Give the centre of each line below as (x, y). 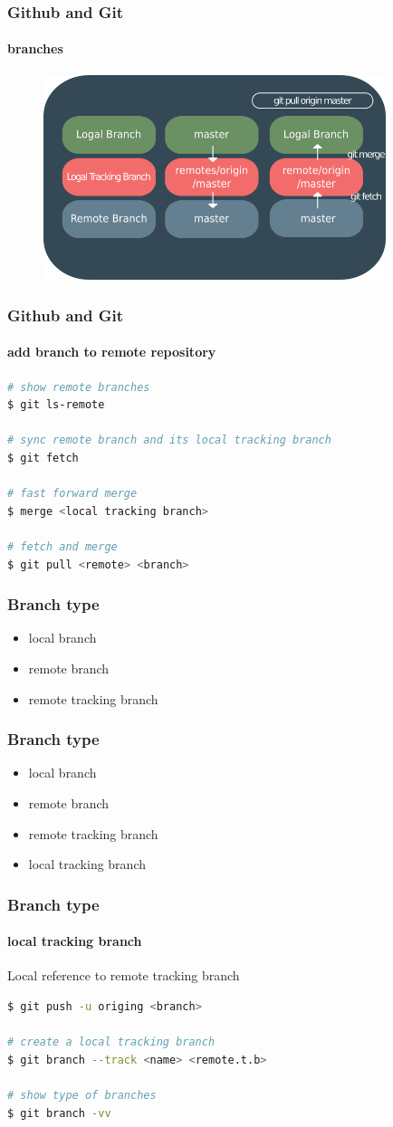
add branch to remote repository (112, 352)
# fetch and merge (62, 546)
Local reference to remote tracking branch (124, 975)
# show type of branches (82, 1095)
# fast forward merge (72, 494)
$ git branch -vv (59, 1113)
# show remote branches (79, 387)
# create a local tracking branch (111, 1042)
